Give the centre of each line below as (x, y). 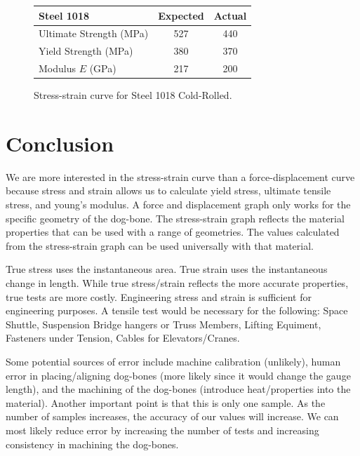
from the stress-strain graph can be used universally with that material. (160, 245)
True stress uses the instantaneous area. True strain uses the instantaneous (167, 269)
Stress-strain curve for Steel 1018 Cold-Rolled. (133, 95)
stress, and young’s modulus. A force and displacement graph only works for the (178, 204)
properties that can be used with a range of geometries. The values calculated (173, 232)
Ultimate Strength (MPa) (94, 33)
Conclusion (60, 143)
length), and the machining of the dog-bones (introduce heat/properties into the (178, 389)
